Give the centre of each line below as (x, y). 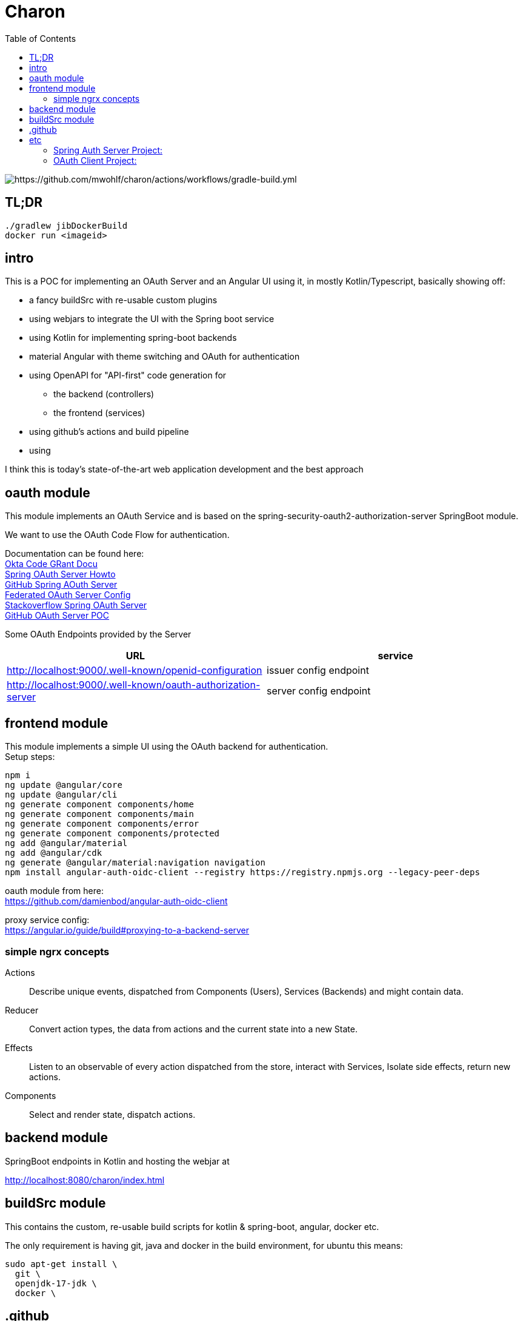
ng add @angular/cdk (54, 853)
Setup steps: (30, 757)
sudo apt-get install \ (61, 1264)
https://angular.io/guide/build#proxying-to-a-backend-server (127, 930)
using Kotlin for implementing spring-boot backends (133, 338)
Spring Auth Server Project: (108, 150)
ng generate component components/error (102, 824)
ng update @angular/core (64, 785)
